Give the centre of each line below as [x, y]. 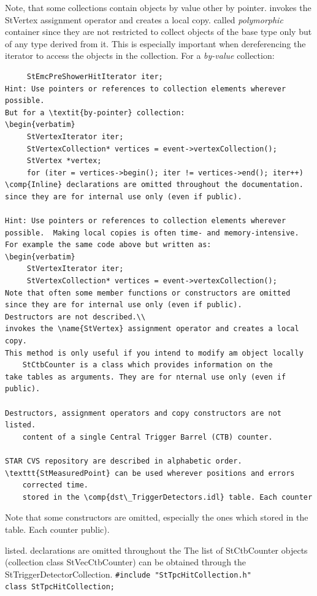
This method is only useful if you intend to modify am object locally [154, 353]
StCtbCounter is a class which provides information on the [147, 365]
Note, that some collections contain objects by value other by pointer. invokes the [158, 7]
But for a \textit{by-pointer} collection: [95, 113]
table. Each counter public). [57, 529]
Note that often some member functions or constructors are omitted [148, 293]
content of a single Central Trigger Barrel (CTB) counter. [147, 437]
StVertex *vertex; [64, 161]
